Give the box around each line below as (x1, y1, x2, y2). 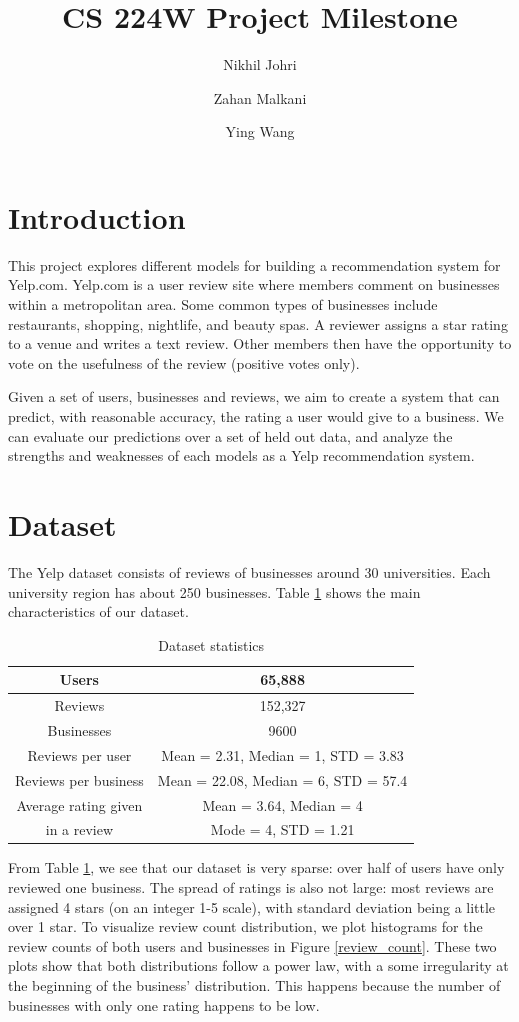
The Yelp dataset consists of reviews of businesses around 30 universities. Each (8, 561, 491, 582)
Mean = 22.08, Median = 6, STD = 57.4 (157, 769, 408, 790)
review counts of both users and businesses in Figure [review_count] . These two (8, 935, 497, 956)
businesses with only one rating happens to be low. (8, 994, 320, 1015)
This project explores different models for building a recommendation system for (8, 254, 501, 275)
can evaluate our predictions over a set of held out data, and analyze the (8, 425, 453, 446)
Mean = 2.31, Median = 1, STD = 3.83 (161, 744, 404, 765)
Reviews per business (15, 769, 144, 790)
